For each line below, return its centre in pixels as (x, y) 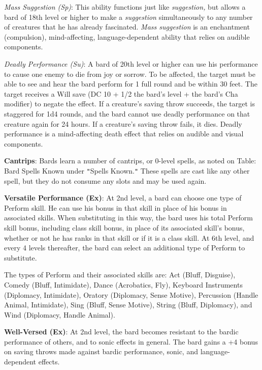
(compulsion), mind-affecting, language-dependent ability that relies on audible (127, 36)
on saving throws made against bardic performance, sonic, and (101, 351)
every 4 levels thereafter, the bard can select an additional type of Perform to (125, 248)
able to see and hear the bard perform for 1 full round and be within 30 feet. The (131, 84)
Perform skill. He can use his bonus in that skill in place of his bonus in (116, 207)
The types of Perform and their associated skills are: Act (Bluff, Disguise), (120, 275)
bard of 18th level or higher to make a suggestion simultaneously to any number (128, 17)
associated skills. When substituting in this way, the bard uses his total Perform (128, 218)
